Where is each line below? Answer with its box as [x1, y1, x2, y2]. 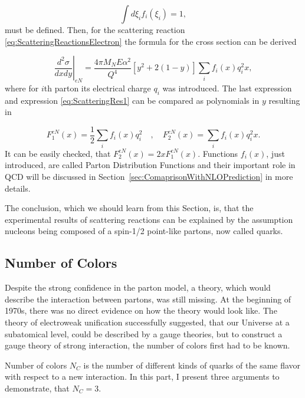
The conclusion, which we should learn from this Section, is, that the [5, 202, 254, 214]
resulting [268, 94, 300, 106]
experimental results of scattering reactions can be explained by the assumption [5, 213, 293, 225]
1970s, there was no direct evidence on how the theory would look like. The [5, 304, 277, 317]
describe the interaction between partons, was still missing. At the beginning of [5, 292, 291, 305]
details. [5, 182, 31, 194]
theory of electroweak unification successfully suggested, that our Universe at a [5, 315, 290, 328]
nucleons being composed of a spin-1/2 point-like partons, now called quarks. [5, 225, 283, 237]
